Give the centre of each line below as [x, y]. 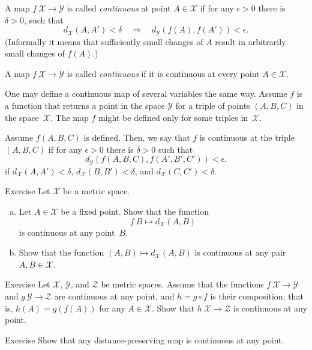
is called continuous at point [119, 8]
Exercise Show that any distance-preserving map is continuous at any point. [145, 339]
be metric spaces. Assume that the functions [182, 284]
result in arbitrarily [250, 41]
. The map [70, 117]
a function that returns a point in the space [85, 106]
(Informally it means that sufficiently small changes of [104, 41]
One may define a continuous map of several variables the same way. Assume [146, 94]
